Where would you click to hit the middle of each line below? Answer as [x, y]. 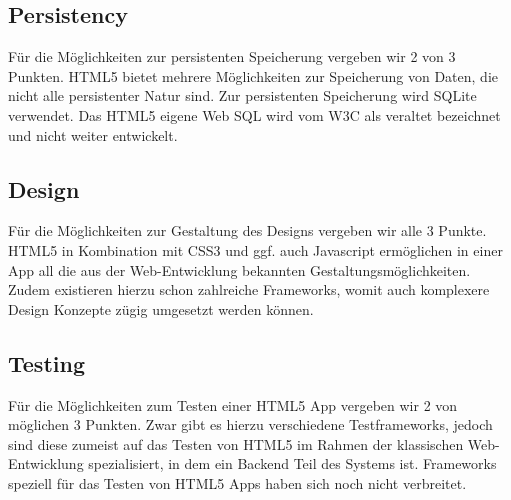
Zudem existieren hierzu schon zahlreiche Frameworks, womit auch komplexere [249, 289]
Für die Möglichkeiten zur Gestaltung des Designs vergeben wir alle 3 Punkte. [247, 230]
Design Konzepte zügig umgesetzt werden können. [161, 308]
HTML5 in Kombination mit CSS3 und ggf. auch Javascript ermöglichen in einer [255, 249]
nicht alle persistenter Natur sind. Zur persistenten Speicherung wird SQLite [242, 95]
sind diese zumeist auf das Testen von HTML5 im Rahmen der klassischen [236, 443]
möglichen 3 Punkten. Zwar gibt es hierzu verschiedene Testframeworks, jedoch [250, 424]
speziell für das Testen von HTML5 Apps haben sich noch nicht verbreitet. [237, 482]
